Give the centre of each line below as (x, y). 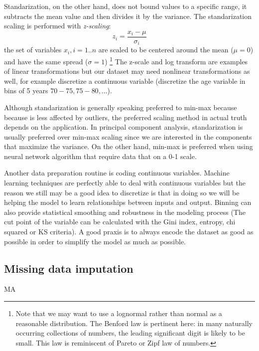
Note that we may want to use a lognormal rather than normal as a (119, 313)
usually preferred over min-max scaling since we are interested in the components (128, 136)
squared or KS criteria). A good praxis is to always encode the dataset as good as (129, 232)
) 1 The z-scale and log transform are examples (176, 60)
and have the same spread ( (46, 61)
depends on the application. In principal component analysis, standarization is (124, 127)
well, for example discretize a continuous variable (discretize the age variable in (125, 81)
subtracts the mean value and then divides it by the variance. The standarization (128, 16)
